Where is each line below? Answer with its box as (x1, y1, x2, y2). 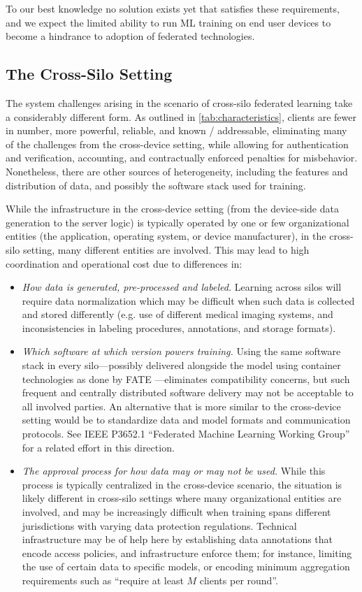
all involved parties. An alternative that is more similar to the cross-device (22, 398, 341, 413)
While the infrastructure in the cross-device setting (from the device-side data (6, 201, 339, 216)
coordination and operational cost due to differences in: (6, 256, 242, 270)
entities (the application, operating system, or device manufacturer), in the (6, 229, 326, 243)
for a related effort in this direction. (22, 440, 175, 454)
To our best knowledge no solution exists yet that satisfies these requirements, (6, 1, 340, 15)
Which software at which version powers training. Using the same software (22, 344, 341, 359)
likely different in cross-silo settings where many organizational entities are (22, 491, 342, 505)
